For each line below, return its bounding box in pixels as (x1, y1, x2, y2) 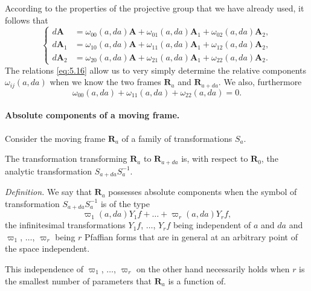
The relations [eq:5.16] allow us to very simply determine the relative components (5, 63, 307, 76)
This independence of (5, 262, 83, 275)
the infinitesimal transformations (5, 219, 126, 231)
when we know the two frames (50, 75, 161, 88)
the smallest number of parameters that (5, 274, 152, 287)
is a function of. (168, 274, 226, 287)
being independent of (173, 219, 251, 231)
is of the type (100, 197, 150, 209)
